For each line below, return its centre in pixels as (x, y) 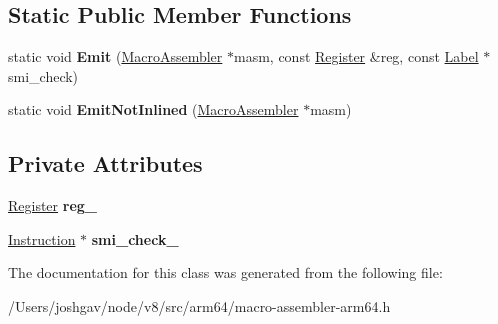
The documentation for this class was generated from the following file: (225, 272)
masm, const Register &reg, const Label (356, 56)
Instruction (42, 238)
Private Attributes (105, 163)
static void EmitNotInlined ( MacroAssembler (153, 109)
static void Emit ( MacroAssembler (115, 56)
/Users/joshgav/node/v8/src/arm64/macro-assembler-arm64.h (199, 305)
